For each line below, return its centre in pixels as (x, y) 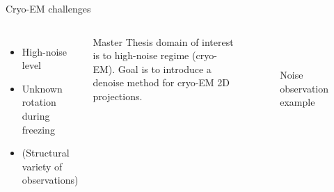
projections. (118, 96)
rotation (39, 102)
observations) (50, 180)
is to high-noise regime (141, 55)
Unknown (42, 88)
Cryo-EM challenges (48, 8)
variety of (42, 166)
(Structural (46, 153)
